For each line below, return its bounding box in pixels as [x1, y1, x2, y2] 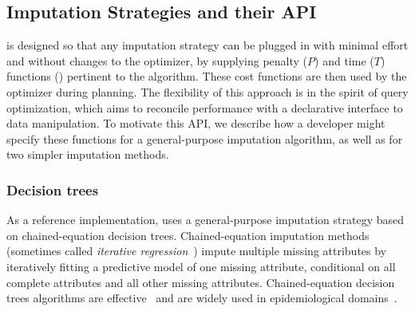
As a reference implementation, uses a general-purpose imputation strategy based [6, 211, 405, 228]
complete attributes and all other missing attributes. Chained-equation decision [6, 274, 395, 290]
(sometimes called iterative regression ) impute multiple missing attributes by [6, 242, 387, 259]
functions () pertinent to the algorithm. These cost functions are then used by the [6, 68, 407, 85]
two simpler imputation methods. [6, 146, 169, 163]
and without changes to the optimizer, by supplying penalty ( [6, 52, 308, 69]
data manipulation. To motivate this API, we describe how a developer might [6, 115, 385, 132]
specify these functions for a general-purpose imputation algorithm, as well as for [6, 130, 403, 147]
